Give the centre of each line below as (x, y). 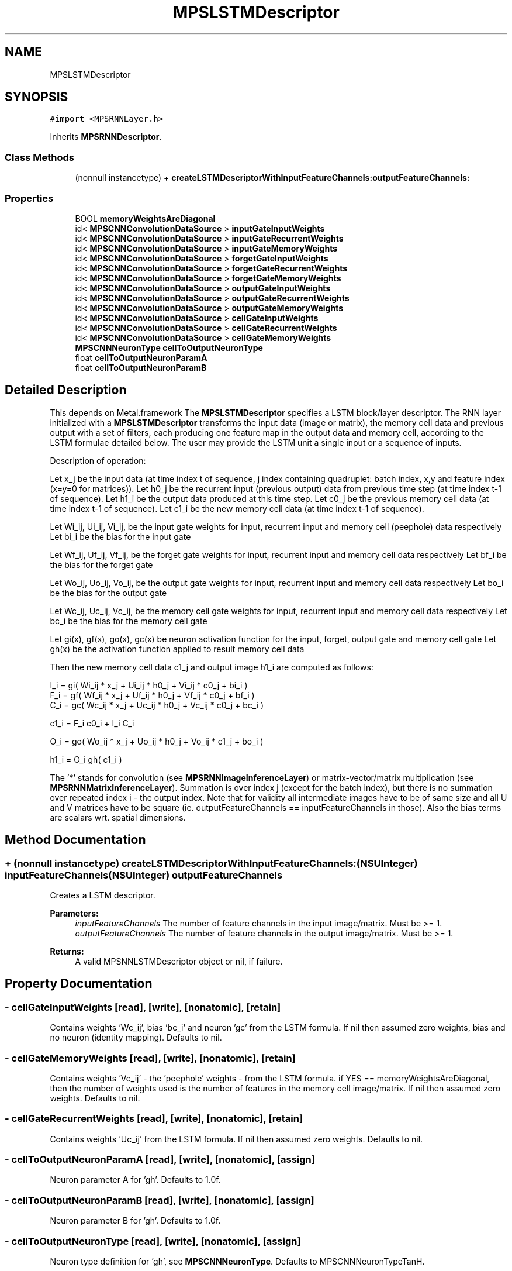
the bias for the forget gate (101, 564)
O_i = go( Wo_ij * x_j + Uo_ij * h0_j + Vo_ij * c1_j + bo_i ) (157, 741)
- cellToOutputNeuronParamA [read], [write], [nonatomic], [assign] (160, 1160)
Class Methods (39, 157)
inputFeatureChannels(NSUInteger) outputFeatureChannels (144, 875)
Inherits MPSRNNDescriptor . (106, 137)
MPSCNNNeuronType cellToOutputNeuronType (169, 347)
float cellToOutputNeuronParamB (141, 367)
